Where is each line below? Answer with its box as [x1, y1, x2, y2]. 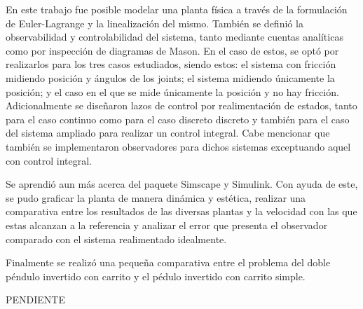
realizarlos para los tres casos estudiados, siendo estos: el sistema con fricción [6, 57, 336, 71]
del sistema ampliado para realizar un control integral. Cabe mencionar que [6, 125, 330, 140]
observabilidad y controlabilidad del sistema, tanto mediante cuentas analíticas [6, 29, 343, 44]
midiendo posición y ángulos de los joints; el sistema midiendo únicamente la [6, 70, 335, 85]
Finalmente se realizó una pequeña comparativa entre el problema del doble [6, 255, 331, 270]
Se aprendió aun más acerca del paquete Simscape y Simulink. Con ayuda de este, [6, 177, 358, 191]
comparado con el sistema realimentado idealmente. [6, 231, 227, 246]
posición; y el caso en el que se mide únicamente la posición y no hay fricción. [6, 84, 339, 99]
